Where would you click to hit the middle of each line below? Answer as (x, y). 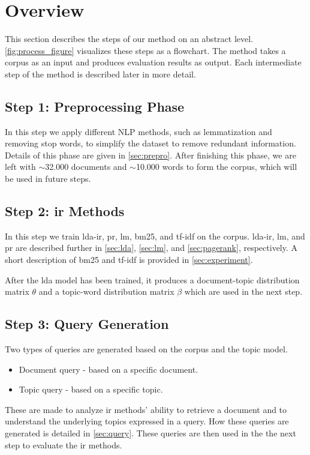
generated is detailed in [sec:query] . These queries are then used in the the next (151, 433)
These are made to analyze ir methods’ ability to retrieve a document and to (146, 409)
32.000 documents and (86, 167)
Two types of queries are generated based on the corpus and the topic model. (146, 349)
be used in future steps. (48, 179)
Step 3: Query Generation (87, 324)
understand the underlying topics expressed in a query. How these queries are (147, 421)
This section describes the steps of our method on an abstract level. (129, 39)
